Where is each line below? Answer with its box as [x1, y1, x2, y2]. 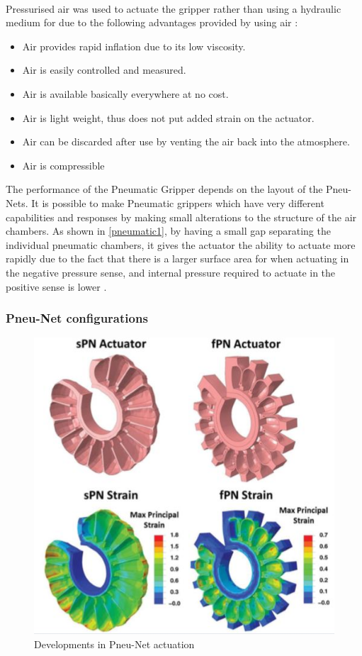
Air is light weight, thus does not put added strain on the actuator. [22, 110, 315, 125]
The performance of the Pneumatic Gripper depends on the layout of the [6, 182, 323, 196]
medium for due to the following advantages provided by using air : [6, 15, 298, 30]
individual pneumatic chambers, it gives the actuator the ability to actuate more [6, 237, 356, 252]
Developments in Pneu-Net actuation [34, 636, 195, 651]
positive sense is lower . [6, 279, 107, 294]
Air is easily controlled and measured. [22, 62, 186, 77]
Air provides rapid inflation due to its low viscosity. [22, 38, 246, 53]
